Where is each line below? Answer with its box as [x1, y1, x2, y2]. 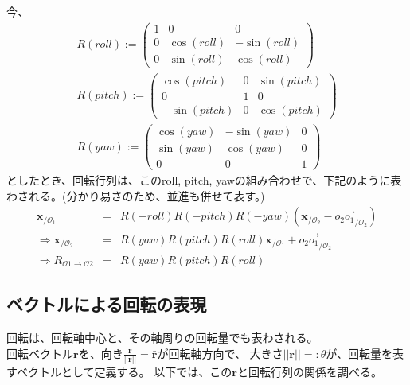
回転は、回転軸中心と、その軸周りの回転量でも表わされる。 [6, 329, 318, 346]
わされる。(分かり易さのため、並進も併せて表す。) [6, 187, 265, 204]
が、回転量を [326, 344, 392, 361]
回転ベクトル [6, 344, 73, 361]
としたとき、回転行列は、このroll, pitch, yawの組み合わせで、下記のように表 [6, 172, 402, 189]
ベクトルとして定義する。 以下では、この [17, 364, 232, 380]
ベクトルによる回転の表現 [6, 292, 207, 317]
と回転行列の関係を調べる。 [236, 364, 382, 380]
